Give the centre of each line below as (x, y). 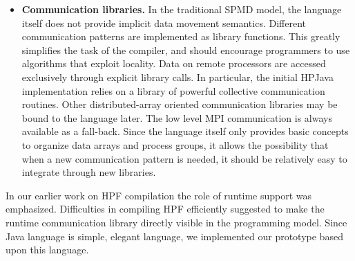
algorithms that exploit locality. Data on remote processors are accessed (174, 63)
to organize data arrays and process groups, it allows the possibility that (175, 144)
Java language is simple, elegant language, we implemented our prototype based (174, 236)
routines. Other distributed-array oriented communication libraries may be (180, 104)
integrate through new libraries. (89, 172)
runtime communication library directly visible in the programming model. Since (176, 222)
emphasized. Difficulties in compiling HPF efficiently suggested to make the (165, 209)
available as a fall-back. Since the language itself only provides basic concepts (185, 131)
